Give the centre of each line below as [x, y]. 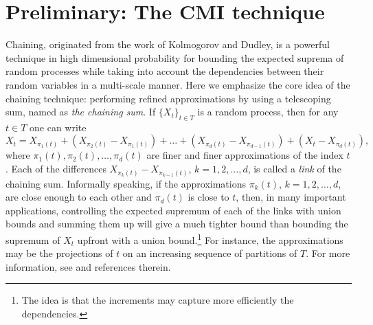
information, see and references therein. [88, 266]
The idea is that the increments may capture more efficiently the [158, 300]
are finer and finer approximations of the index [245, 155]
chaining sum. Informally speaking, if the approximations [126, 183]
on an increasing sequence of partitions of [210, 253]
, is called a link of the [294, 169]
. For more [328, 253]
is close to [208, 197]
